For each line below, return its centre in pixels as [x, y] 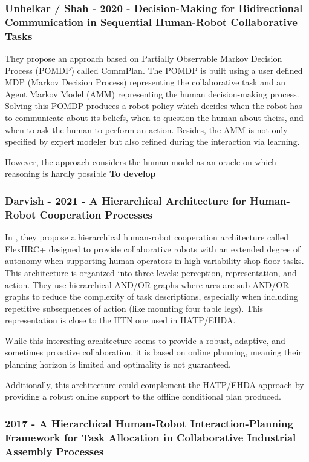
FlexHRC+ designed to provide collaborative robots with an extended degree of [153, 249]
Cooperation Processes [96, 214]
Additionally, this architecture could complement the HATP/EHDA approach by [154, 384]
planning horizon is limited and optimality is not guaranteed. [118, 364]
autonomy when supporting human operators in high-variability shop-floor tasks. [154, 261]
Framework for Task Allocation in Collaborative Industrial [151, 437]
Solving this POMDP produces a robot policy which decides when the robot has [154, 106]
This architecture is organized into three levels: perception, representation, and [151, 272]
